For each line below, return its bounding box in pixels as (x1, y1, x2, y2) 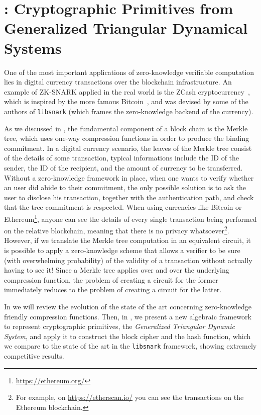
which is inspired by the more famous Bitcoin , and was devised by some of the (4, 96, 248, 107)
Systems (4, 37, 62, 58)
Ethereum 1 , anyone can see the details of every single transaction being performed (4, 212, 257, 224)
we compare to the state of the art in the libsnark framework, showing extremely (4, 341, 257, 351)
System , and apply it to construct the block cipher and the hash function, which (4, 330, 251, 341)
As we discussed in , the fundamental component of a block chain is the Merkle (4, 123, 248, 133)
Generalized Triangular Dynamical (4, 18, 248, 38)
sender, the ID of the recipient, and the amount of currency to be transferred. (4, 162, 243, 173)
